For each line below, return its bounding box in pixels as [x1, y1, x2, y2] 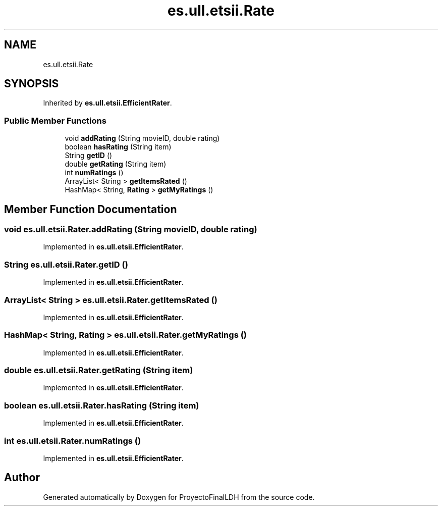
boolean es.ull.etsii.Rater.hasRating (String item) [4, 400, 199, 411]
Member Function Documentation [4, 202, 177, 216]
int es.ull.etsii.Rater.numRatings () [4, 435, 141, 446]
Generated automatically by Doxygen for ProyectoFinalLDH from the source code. [43, 492, 315, 501]
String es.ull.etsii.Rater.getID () [4, 259, 128, 270]
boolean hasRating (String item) [65, 142, 172, 151]
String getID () [65, 151, 113, 160]
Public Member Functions [4, 115, 106, 126]
